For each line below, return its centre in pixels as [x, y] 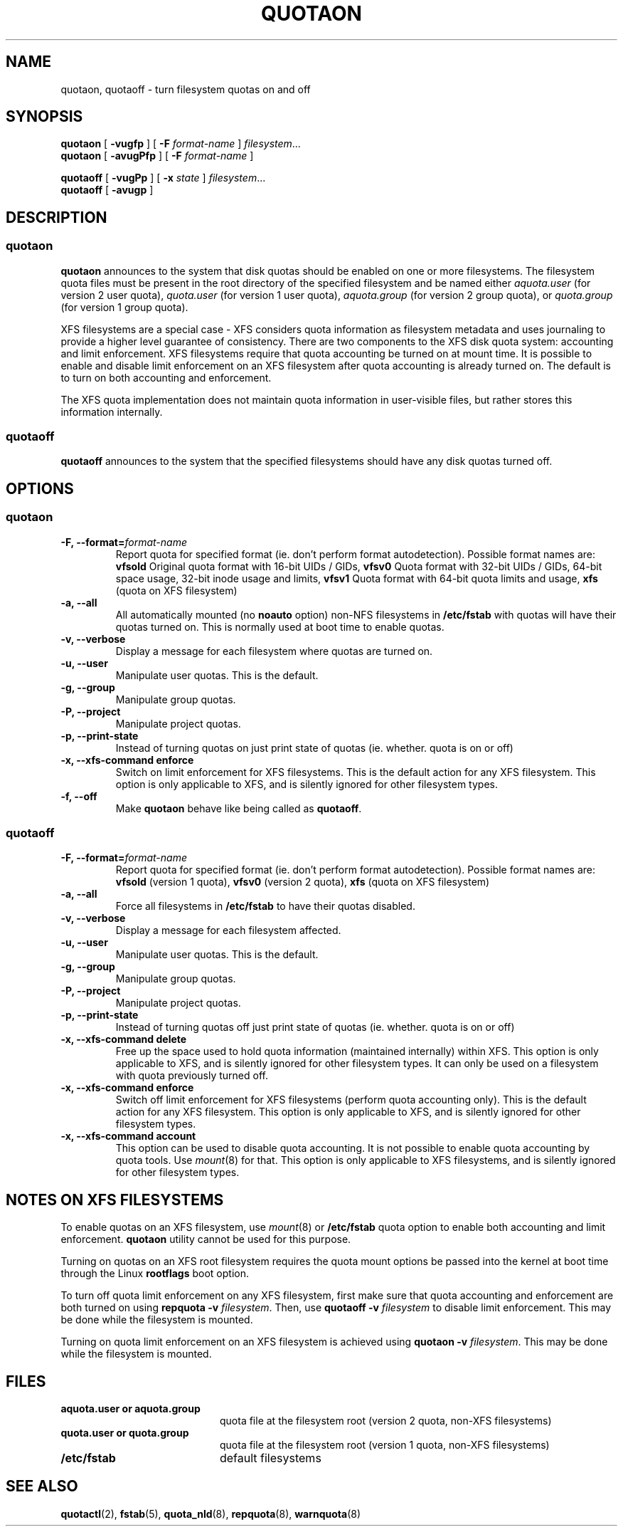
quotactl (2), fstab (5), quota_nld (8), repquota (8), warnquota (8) [211, 1513]
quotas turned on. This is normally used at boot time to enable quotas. [280, 626]
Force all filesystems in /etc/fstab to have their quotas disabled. [265, 906]
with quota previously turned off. [192, 1076]
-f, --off [79, 796]
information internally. [112, 411]
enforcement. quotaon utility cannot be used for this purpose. [206, 1239]
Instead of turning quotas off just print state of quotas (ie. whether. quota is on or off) [315, 1027]
